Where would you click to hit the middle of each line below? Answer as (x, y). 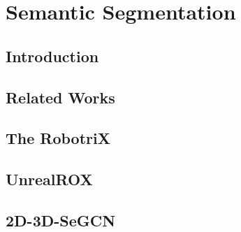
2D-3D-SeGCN (61, 220)
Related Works (60, 97)
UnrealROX (49, 179)
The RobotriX (58, 138)
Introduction (52, 56)
